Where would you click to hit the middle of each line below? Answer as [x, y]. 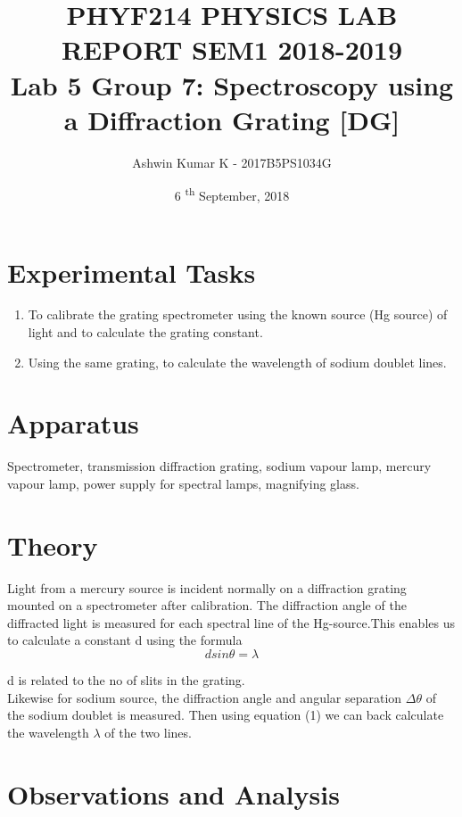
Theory [53, 545]
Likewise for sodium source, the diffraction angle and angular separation [205, 697]
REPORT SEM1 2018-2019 [232, 50]
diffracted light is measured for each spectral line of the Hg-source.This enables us [231, 622]
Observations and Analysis [173, 793]
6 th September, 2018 [232, 194]
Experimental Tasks [132, 272]
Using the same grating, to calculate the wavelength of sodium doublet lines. [237, 362]
